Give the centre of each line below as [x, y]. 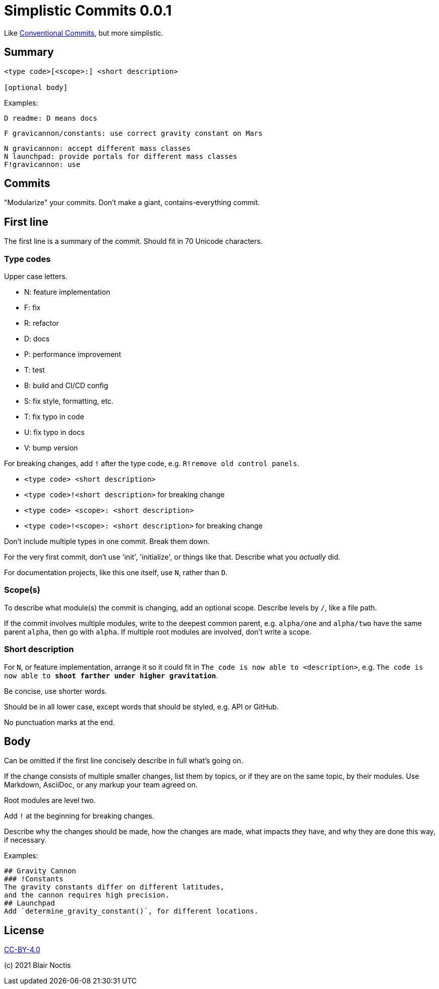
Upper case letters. [36, 277]
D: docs [37, 339]
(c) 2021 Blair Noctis [37, 965]
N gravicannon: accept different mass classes [97, 148]
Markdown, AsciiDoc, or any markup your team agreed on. [101, 785]
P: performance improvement [73, 354]
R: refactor [42, 323]
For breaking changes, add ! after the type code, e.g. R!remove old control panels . [152, 464]
